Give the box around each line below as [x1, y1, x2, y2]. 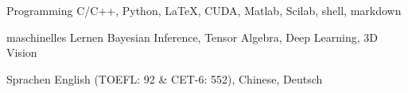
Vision [6, 44, 37, 61]
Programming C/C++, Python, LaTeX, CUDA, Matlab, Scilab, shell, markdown [6, 2, 402, 18]
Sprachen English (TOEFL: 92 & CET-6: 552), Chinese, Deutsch [6, 70, 323, 87]
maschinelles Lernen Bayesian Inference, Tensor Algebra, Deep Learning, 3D [6, 28, 378, 45]
